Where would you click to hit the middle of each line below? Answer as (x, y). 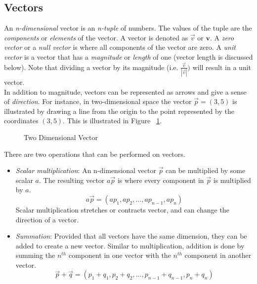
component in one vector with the (120, 255)
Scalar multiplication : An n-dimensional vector (86, 170)
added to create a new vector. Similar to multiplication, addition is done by (130, 245)
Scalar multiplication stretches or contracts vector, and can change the (122, 209)
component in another (218, 255)
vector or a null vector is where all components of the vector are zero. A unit (120, 47)
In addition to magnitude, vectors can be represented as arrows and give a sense (125, 91)
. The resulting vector (72, 180)
